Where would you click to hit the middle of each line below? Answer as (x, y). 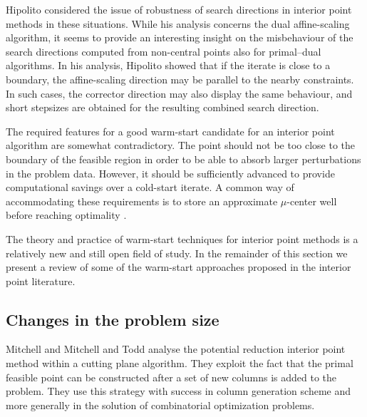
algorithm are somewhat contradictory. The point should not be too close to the (180, 145)
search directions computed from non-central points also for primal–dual (164, 51)
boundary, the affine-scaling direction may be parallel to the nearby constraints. (180, 79)
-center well (312, 201)
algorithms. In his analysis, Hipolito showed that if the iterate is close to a (168, 65)
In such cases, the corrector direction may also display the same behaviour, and (179, 93)
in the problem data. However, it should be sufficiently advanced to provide (170, 173)
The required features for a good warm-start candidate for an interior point (170, 131)
